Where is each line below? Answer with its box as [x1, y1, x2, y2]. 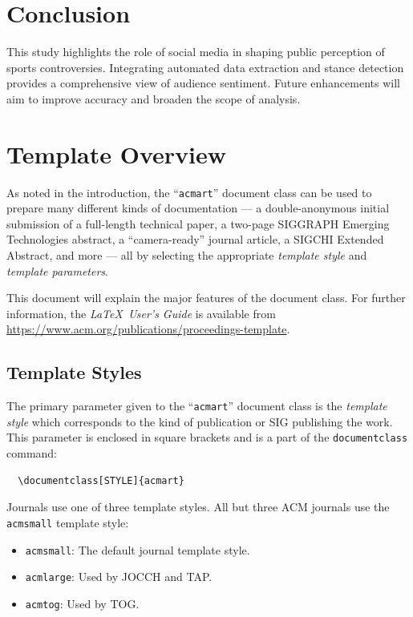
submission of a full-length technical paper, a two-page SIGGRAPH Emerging [6, 215, 390, 232]
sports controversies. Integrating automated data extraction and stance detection [6, 58, 404, 75]
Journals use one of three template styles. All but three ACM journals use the [6, 498, 390, 515]
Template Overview [6, 137, 227, 170]
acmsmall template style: [6, 514, 129, 530]
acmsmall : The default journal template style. [25, 541, 250, 558]
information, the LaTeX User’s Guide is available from [6, 304, 276, 321]
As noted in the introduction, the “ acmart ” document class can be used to [6, 183, 372, 200]
